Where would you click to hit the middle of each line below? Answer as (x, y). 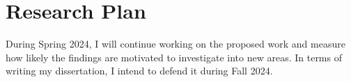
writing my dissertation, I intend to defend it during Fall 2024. (139, 71)
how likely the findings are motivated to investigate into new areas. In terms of (174, 57)
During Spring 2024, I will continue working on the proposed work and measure (175, 44)
